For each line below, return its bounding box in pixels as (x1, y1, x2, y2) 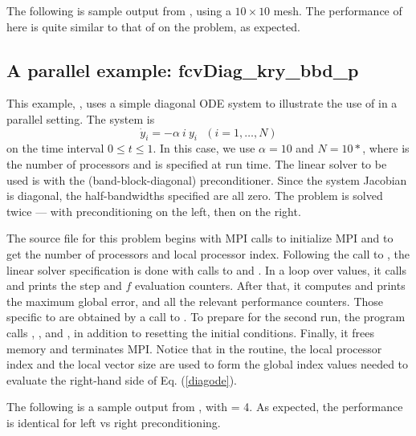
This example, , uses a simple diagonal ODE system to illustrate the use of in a (6, 95, 398, 112)
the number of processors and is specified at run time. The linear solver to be (6, 155, 387, 172)
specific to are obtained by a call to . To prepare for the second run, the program (6, 308, 406, 325)
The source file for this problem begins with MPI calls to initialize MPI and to (6, 230, 394, 247)
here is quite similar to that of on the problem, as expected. (6, 18, 300, 35)
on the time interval (6, 140, 104, 157)
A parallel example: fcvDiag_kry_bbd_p (6, 57, 359, 82)
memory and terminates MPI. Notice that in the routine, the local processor (6, 340, 382, 357)
